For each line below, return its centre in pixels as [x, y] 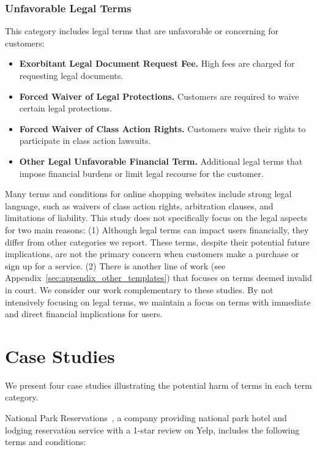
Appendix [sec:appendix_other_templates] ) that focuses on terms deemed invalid [158, 278]
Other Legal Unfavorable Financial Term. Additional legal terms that [161, 161]
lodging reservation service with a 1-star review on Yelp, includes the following [152, 429]
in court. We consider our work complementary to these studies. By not [139, 289]
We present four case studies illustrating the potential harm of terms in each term [158, 385]
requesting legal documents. [71, 75]
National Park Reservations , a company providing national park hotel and [146, 418]
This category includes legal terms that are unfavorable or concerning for [142, 31]
